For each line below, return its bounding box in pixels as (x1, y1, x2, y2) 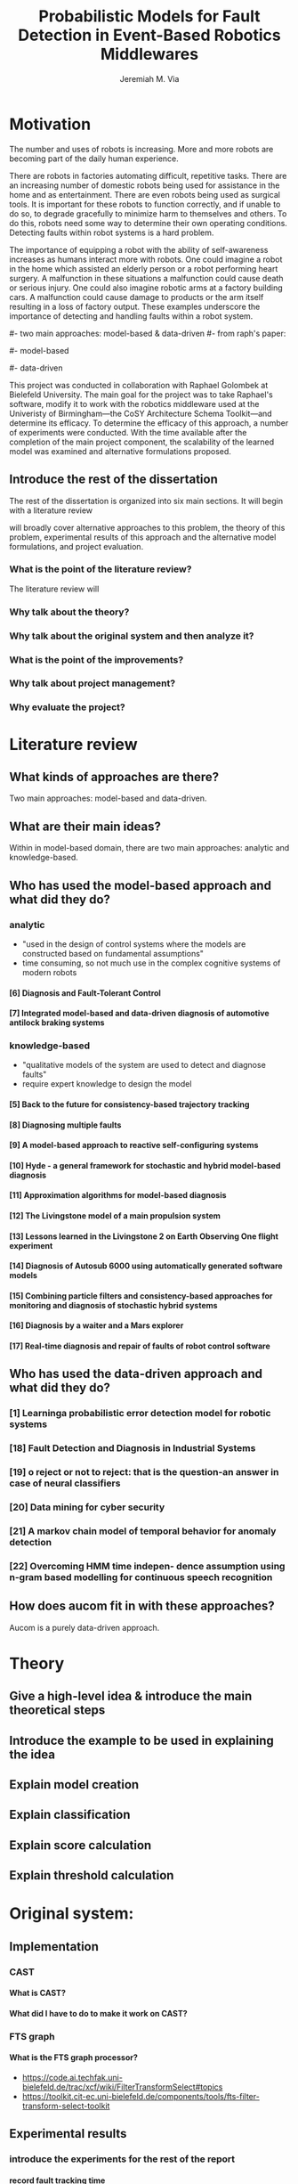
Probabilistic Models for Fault (38, 6, 261, 27)
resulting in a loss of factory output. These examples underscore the (9, 301, 261, 312)
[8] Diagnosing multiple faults (9, 1120, 122, 1130)
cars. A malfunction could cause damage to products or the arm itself (9, 291, 264, 302)
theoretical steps (9, 1703, 106, 1718)
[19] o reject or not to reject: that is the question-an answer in (9, 1466, 279, 1479)
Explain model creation (9, 1777, 140, 1792)
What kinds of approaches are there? (9, 769, 220, 785)
